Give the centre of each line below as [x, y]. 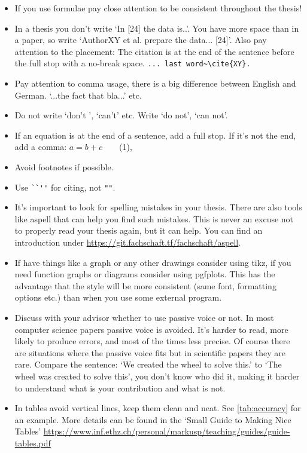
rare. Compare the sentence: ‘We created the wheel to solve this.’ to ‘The [148, 364]
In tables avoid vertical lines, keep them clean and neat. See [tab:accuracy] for [158, 408]
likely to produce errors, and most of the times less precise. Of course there [152, 341]
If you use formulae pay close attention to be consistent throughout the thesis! [158, 8]
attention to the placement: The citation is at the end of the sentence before [154, 51]
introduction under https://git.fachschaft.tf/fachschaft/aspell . [128, 242]
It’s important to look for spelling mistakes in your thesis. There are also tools [158, 207]
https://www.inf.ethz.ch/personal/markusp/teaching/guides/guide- [167, 431]
